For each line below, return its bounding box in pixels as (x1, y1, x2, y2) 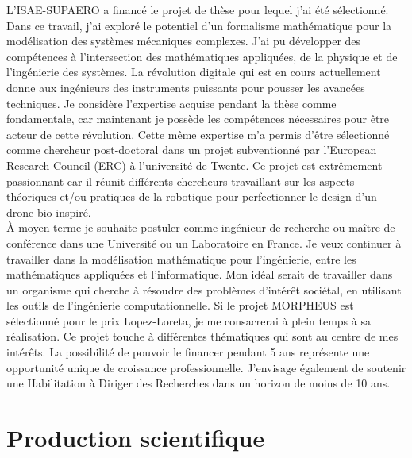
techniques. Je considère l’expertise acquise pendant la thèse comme (6, 94, 337, 111)
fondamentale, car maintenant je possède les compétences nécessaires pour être (6, 110, 390, 127)
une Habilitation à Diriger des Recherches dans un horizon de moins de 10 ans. (6, 375, 391, 391)
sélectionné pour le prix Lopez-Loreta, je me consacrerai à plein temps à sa (6, 312, 371, 329)
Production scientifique (6, 421, 265, 454)
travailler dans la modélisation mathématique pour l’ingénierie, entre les (6, 250, 356, 267)
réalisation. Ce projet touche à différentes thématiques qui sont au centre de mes (6, 328, 399, 344)
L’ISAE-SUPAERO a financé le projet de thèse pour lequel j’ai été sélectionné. (6, 2, 389, 17)
